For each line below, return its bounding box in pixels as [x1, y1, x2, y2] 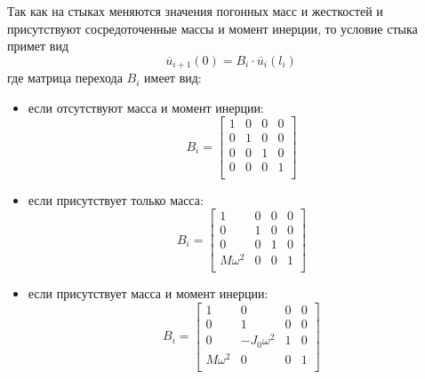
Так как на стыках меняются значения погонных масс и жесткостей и [7, 2, 383, 20]
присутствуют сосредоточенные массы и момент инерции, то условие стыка [7, 19, 418, 37]
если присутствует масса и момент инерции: [28, 284, 269, 303]
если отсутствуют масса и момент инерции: [28, 98, 264, 116]
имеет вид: [144, 68, 202, 87]
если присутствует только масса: [28, 190, 204, 209]
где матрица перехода [7, 68, 123, 87]
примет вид [7, 36, 69, 55]
